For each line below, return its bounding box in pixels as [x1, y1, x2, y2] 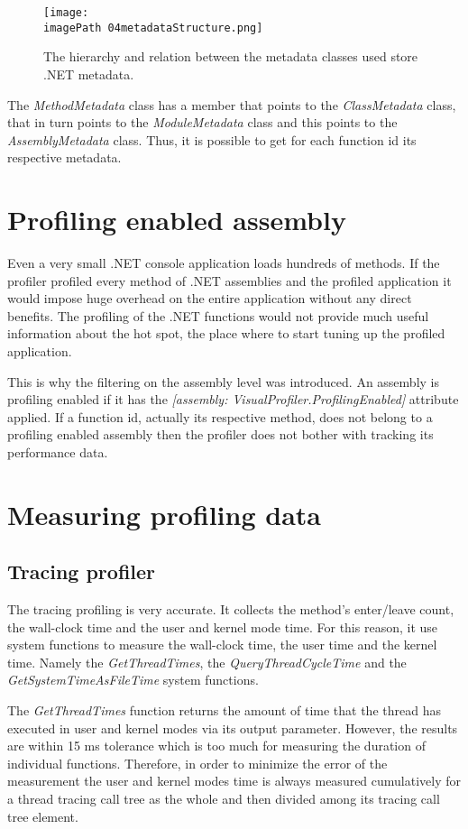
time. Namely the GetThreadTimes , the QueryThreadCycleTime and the [7, 652, 407, 671]
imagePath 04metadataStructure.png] [43, 21, 263, 34]
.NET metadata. [43, 64, 134, 83]
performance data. [7, 442, 108, 461]
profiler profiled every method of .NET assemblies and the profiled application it [7, 271, 452, 290]
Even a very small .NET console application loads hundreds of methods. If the [7, 253, 440, 272]
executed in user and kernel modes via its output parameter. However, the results [7, 718, 458, 737]
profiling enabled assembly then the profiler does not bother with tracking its [7, 425, 434, 444]
